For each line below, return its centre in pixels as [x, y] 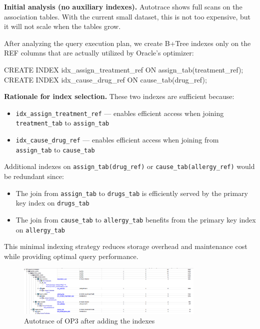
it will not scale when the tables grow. [62, 26]
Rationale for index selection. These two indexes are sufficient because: [119, 96]
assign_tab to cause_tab [55, 149]
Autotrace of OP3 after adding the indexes [89, 321]
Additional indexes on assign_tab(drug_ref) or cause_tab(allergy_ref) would [129, 166]
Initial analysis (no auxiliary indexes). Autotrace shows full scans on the [123, 6]
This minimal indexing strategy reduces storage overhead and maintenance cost [126, 246]
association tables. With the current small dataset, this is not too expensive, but [127, 16]
